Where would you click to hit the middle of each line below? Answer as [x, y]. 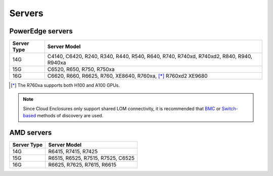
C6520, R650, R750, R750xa [81, 69]
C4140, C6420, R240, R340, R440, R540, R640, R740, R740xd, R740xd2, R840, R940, [150, 57]
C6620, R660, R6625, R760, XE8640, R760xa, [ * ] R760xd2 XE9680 [127, 76]
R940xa [57, 63]
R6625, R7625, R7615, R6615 [82, 165]
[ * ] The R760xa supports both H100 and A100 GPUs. [65, 85]
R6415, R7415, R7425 [73, 152]
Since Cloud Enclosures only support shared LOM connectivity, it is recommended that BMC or [122, 108]
